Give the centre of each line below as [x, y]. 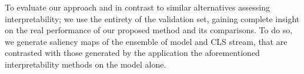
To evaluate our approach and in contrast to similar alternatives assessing [138, 7]
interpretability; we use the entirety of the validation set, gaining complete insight [152, 18]
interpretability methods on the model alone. [86, 64]
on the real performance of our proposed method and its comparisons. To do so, [149, 30]
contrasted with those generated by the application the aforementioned [132, 53]
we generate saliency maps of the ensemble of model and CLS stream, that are [146, 41]
